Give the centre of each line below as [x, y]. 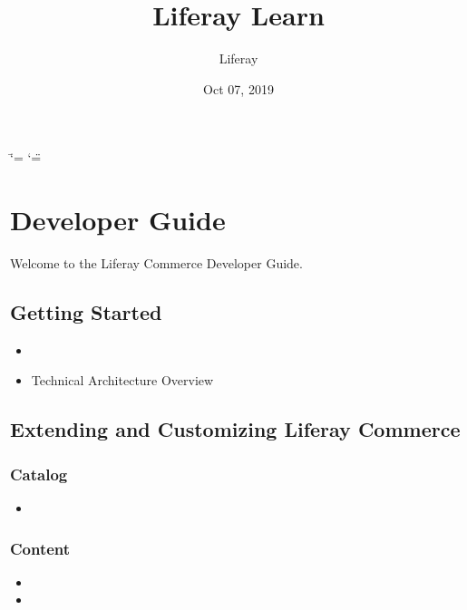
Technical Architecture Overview [122, 380]
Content [40, 548]
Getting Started [86, 312]
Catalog [39, 474]
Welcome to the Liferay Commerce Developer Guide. [156, 263]
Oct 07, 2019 [238, 88]
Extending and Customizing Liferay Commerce [235, 429]
